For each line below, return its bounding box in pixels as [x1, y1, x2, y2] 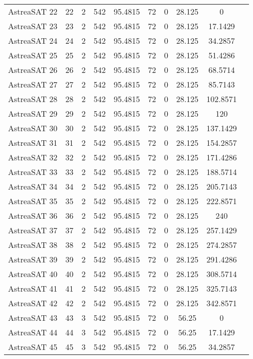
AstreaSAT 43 [8, 312, 58, 323]
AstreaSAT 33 [8, 166, 58, 177]
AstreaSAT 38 [8, 239, 58, 250]
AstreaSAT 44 [8, 326, 58, 338]
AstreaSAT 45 [8, 341, 58, 352]
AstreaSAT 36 [8, 210, 58, 221]
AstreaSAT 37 [8, 224, 58, 236]
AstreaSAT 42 [8, 297, 58, 309]
